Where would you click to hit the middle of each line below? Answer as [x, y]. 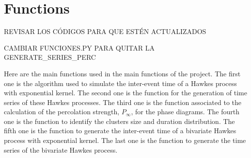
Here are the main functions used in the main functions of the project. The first [122, 73]
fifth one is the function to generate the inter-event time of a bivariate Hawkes [120, 131]
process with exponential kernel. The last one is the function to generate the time [125, 140]
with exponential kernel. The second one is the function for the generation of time [125, 93]
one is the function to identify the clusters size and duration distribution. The [119, 121]
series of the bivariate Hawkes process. [61, 149]
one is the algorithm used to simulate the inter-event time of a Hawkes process [120, 83]
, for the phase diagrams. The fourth [185, 112]
